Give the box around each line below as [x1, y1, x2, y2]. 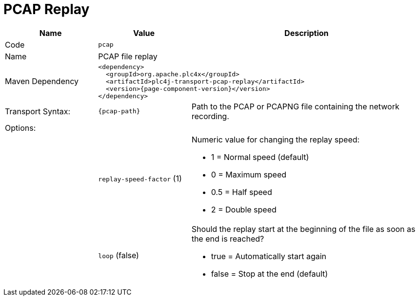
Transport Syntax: [5, 106, 71, 116]
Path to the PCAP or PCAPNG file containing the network [191, 101, 399, 111]
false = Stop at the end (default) [211, 268, 328, 279]
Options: [5, 123, 36, 133]
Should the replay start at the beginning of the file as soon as [191, 224, 416, 234]
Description [284, 28, 329, 38]
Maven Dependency [5, 76, 79, 87]
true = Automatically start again [211, 251, 327, 261]
